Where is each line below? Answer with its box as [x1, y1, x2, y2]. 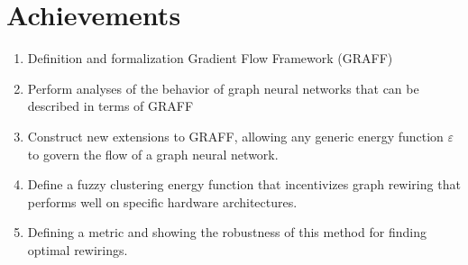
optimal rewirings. [27, 240, 128, 259]
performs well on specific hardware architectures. [27, 192, 298, 211]
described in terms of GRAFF [27, 96, 194, 115]
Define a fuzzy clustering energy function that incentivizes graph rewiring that [27, 175, 461, 194]
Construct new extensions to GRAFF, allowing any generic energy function [27, 126, 444, 145]
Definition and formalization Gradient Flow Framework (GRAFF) [27, 49, 393, 68]
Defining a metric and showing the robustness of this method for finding [27, 223, 427, 242]
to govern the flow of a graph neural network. [27, 144, 279, 163]
